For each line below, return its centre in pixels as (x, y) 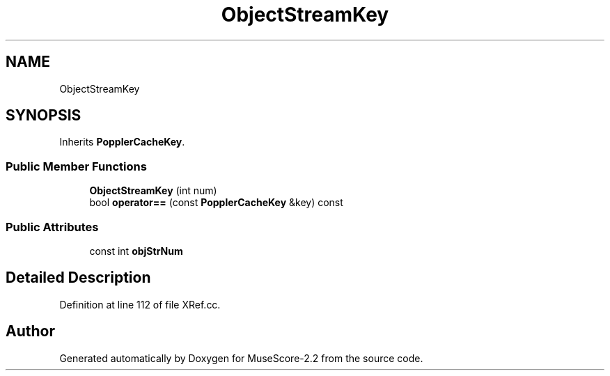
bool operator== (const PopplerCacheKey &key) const (216, 203)
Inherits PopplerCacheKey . (122, 142)
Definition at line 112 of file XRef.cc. (140, 304)
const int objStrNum (136, 251)
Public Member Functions (76, 166)
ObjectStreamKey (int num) (153, 191)
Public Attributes (52, 227)
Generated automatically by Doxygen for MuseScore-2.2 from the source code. (241, 358)
